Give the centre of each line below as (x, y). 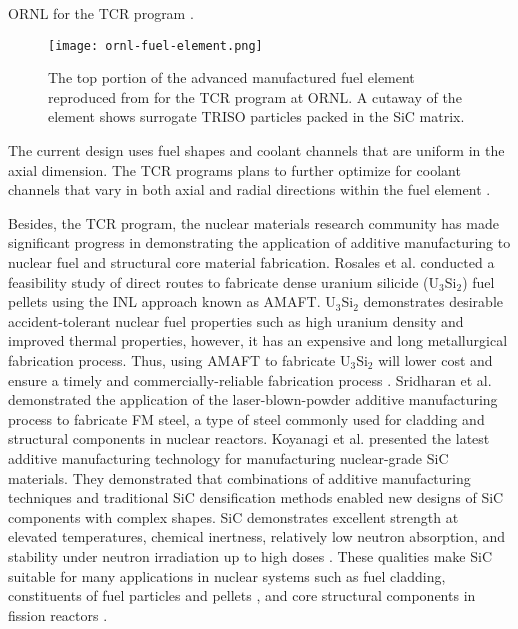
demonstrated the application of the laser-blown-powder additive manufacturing (253, 399)
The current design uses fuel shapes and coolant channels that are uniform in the (256, 150)
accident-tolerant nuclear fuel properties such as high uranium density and (236, 320)
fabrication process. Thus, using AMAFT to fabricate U (179, 359)
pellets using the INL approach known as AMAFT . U (172, 301)
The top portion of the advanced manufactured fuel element (231, 77)
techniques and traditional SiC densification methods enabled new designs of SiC (256, 497)
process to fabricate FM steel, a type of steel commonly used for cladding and (246, 418)
